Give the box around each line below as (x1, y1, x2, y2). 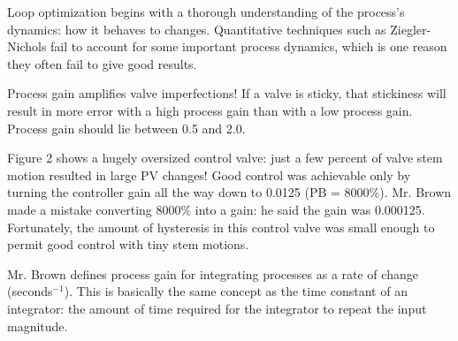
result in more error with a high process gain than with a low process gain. (7, 101, 413, 119)
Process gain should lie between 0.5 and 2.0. (7, 118, 246, 137)
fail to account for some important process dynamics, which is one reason (50, 37, 447, 56)
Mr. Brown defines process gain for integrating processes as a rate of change (7, 264, 418, 283)
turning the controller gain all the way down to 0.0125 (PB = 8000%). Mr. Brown (7, 183, 452, 201)
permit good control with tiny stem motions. (7, 235, 249, 254)
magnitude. (7, 316, 68, 335)
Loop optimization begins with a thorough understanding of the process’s (7, 3, 405, 20)
